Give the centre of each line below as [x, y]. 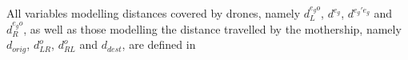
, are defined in [159, 44]
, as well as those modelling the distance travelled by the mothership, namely [212, 28]
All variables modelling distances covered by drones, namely [154, 13]
